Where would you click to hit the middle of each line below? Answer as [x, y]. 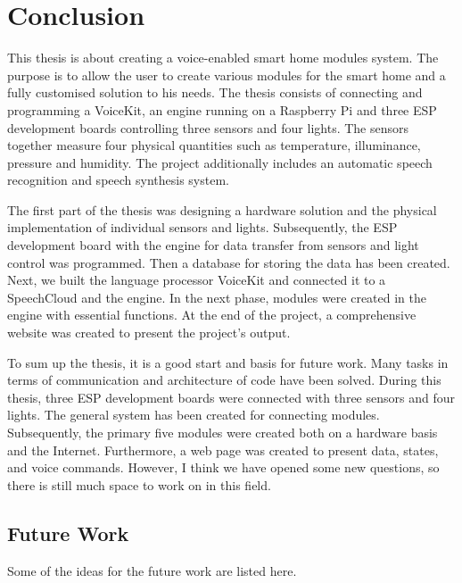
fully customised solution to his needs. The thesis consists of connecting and [215, 92]
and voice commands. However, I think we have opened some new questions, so [223, 467]
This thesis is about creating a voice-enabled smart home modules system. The [223, 58]
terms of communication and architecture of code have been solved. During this [224, 380]
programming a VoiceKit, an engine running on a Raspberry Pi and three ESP [222, 109]
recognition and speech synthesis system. [118, 180]
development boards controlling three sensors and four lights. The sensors [208, 127]
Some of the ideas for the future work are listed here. [152, 570]
